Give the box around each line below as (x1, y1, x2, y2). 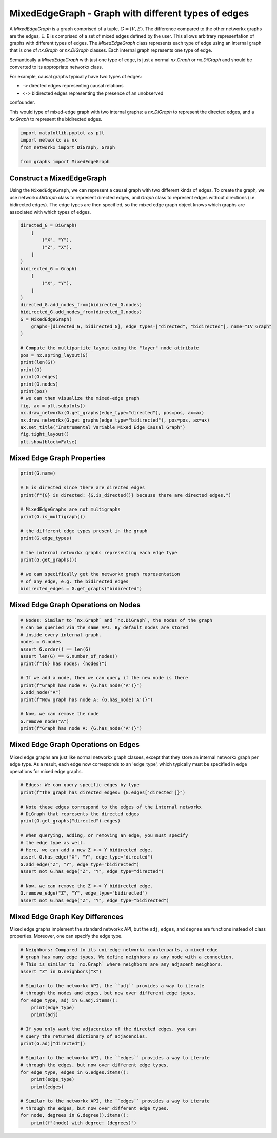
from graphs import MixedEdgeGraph (20, 159, 110, 165)
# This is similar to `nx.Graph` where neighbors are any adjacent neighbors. (20, 961, 223, 967)
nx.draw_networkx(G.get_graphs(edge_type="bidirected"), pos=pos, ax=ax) (20, 417, 210, 423)
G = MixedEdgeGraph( (20, 317, 72, 322)
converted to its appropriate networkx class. (9, 64, 103, 70)
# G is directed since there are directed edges (20, 485, 145, 491)
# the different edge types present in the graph (20, 528, 148, 534)
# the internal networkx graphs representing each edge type (20, 550, 177, 555)
